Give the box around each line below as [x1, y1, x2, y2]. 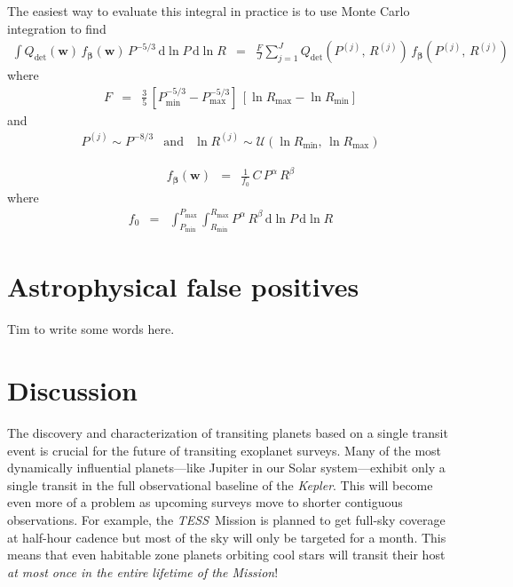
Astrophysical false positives [7, 268, 359, 305]
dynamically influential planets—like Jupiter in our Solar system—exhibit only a [7, 458, 446, 477]
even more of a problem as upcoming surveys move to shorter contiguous [7, 493, 403, 512]
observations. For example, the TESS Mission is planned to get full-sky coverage [7, 511, 446, 529]
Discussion [7, 372, 138, 409]
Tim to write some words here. [7, 320, 175, 338]
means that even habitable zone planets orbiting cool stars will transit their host [7, 545, 446, 564]
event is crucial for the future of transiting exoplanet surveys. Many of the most [7, 440, 442, 459]
